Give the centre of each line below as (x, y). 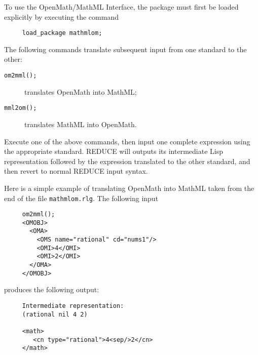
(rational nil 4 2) (55, 314)
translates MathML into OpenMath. (81, 124)
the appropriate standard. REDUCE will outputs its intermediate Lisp (114, 151)
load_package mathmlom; (62, 33)
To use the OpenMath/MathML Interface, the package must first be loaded (121, 7)
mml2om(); (21, 108)
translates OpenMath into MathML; (81, 91)
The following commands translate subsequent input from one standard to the (125, 49)
